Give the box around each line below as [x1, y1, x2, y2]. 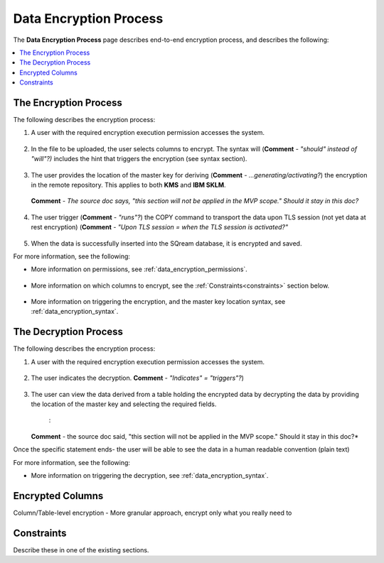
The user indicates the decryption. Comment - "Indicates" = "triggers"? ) [31, 373, 245, 383]
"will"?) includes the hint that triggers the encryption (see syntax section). [31, 155, 247, 163]
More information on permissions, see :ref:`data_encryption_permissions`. [31, 265, 248, 273]
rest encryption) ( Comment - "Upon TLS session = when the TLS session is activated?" [31, 223, 288, 231]
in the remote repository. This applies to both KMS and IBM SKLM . [31, 180, 226, 189]
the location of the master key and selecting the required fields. [31, 400, 217, 408]
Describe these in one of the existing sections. [13, 545, 149, 554]
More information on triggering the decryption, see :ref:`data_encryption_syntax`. [31, 471, 269, 479]
